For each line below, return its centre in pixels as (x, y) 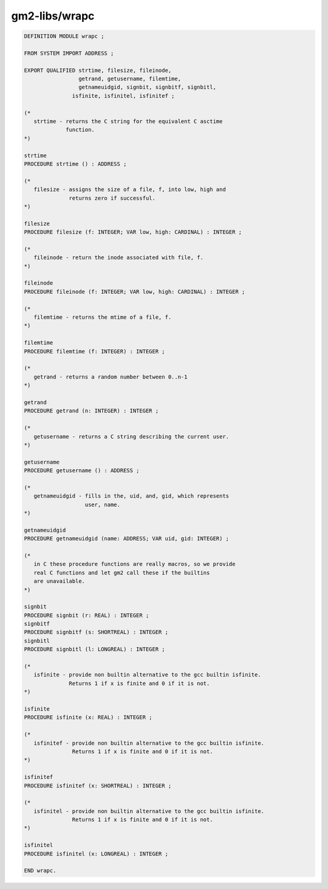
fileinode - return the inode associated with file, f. (118, 258)
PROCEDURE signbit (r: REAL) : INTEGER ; (87, 615)
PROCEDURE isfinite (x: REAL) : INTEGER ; (88, 717)
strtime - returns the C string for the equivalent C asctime (128, 121)
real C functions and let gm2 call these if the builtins (122, 573)
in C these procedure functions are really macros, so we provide (135, 564)
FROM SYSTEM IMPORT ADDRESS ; (69, 53)
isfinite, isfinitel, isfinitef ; (123, 96)
